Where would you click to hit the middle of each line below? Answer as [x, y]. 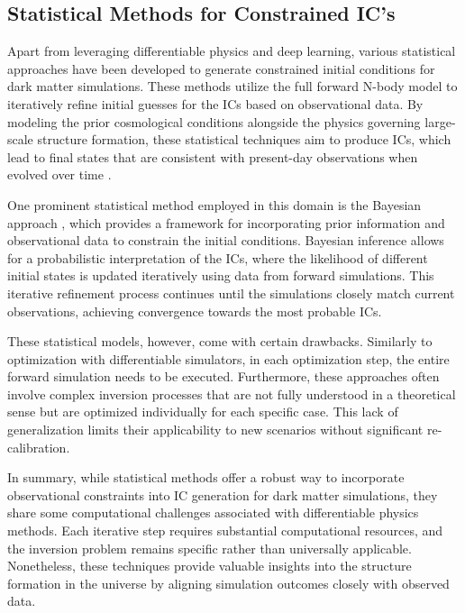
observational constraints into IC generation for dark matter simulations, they [223, 494]
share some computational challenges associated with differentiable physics [213, 512]
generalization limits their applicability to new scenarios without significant [215, 430]
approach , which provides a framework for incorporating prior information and [226, 222]
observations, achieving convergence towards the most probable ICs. [195, 311]
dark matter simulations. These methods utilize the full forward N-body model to [232, 86]
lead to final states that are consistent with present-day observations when [213, 156]
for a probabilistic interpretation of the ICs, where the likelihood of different [218, 257]
